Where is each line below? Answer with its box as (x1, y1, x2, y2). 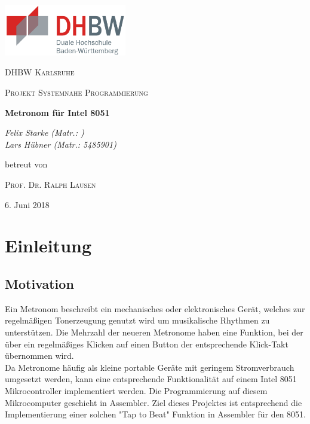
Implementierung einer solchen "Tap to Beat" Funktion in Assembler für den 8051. (5, 408, 306, 420)
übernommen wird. (5, 349, 74, 362)
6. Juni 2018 (5, 198, 50, 211)
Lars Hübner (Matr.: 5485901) (5, 138, 116, 150)
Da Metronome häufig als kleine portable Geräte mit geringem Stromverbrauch (5, 361, 294, 373)
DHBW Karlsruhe (5, 66, 75, 78)
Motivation (5, 274, 74, 292)
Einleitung (5, 233, 92, 258)
